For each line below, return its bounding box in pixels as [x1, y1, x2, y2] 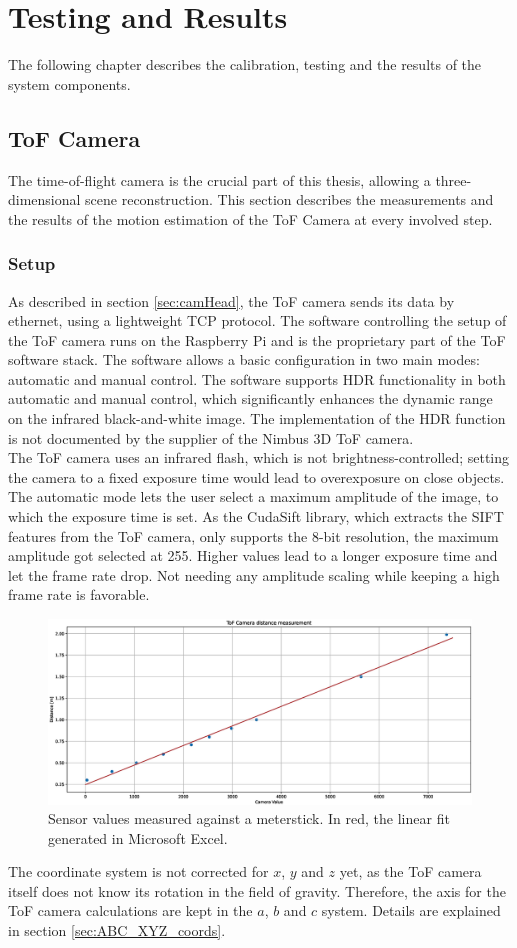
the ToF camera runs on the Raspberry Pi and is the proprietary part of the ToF [8, 329, 506, 350]
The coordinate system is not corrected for [8, 861, 269, 882]
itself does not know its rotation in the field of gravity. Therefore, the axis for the [8, 880, 506, 901]
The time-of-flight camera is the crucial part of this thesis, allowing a [8, 169, 431, 190]
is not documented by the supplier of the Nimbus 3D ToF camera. [8, 427, 414, 448]
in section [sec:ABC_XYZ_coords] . [8, 920, 226, 941]
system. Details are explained [321, 900, 501, 921]
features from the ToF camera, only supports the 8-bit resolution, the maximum [8, 525, 499, 546]
